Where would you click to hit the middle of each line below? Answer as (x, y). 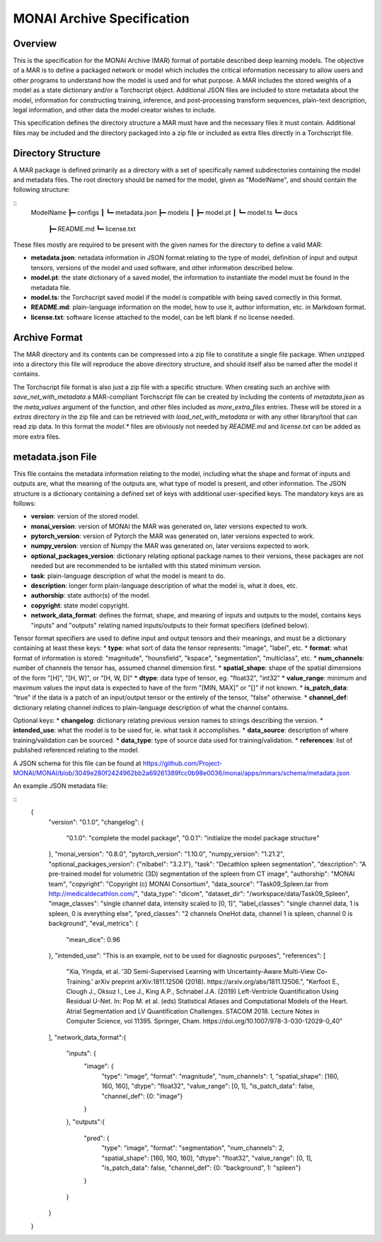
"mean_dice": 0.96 (93, 939)
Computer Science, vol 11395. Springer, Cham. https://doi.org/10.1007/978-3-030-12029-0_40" (204, 1021)
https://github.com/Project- (183, 763)
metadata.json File (55, 457)
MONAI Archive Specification (102, 18)
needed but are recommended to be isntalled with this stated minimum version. (146, 566)
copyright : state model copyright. (80, 605)
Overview (35, 43)
